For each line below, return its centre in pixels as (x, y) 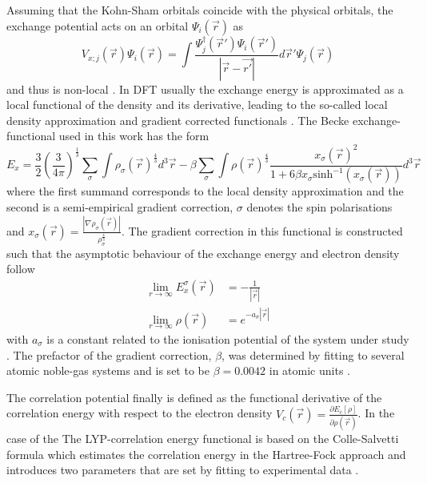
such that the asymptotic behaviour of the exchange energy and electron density (203, 253)
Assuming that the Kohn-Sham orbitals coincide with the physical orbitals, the (200, 10)
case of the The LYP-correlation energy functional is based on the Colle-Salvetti (203, 438)
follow (21, 269)
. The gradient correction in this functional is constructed (262, 230)
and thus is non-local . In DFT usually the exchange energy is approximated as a (205, 89)
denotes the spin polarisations (319, 207)
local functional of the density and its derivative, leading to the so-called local (197, 105)
